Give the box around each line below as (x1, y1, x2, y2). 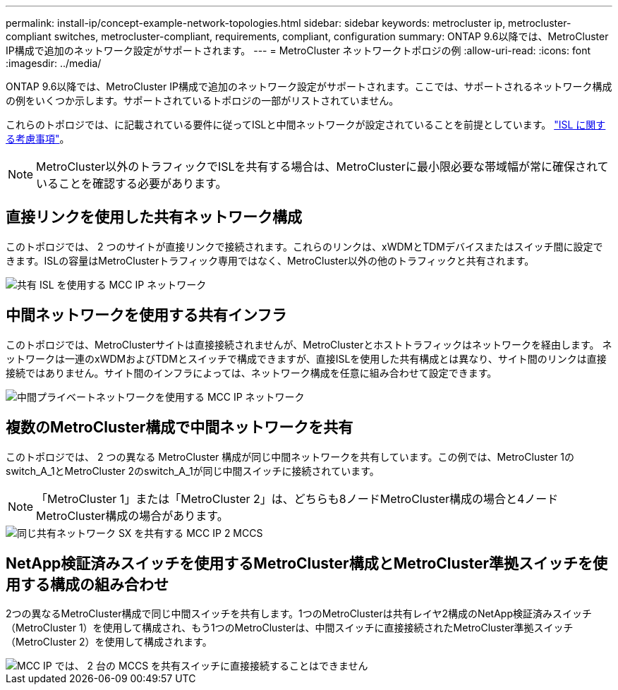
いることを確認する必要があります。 (36, 176, 227, 190)
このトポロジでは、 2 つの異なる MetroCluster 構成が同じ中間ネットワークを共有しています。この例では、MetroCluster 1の (6, 450, 575, 463)
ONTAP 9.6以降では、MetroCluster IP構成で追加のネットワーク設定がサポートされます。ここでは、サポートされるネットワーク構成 (6, 80, 612, 92)
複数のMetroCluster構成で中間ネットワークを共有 (6, 418, 353, 437)
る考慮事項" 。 (6, 133, 70, 145)
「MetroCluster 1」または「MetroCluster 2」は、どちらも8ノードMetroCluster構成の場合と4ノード (36, 491, 559, 506)
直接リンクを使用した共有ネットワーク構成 (6, 208, 302, 226)
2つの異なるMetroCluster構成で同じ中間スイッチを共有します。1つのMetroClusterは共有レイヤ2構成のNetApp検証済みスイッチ (6, 607, 593, 620)
